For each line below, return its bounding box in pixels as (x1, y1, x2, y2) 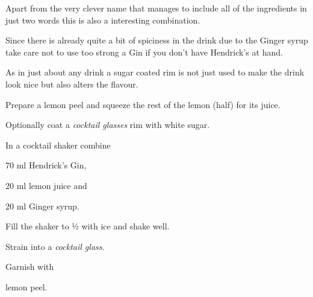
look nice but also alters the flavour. (5, 77, 138, 90)
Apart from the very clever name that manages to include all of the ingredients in (5, 2, 307, 14)
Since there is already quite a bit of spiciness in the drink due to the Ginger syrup (5, 34, 308, 46)
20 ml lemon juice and (5, 179, 87, 191)
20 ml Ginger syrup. (5, 199, 79, 212)
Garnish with (5, 260, 54, 273)
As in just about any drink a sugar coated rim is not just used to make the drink (5, 66, 305, 78)
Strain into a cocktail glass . (5, 240, 105, 252)
